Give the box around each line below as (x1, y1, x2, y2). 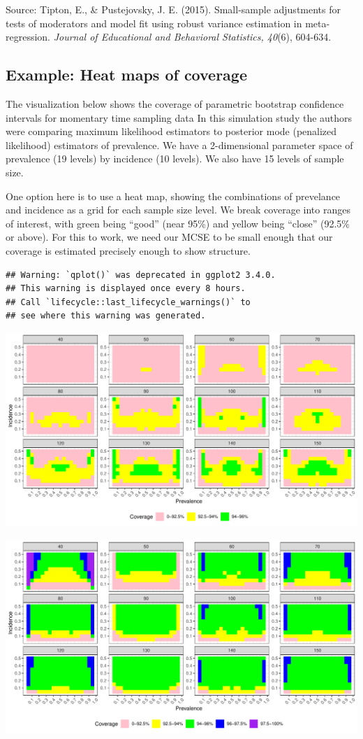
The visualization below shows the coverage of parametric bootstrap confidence (6, 96, 344, 111)
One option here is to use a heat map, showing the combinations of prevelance (6, 188, 341, 203)
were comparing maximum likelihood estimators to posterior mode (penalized (6, 124, 337, 139)
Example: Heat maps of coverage (6, 64, 247, 85)
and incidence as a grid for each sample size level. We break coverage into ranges (6, 202, 350, 217)
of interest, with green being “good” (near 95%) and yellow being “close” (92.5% (6, 216, 350, 230)
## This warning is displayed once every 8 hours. (6, 283, 246, 294)
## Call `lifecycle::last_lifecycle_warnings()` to (6, 297, 251, 307)
